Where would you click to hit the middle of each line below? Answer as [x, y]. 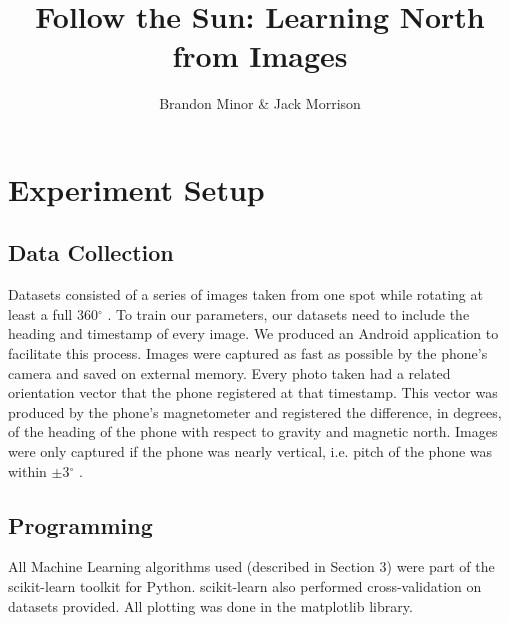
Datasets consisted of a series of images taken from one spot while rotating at [245, 294]
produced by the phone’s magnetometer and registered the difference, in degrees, [255, 411]
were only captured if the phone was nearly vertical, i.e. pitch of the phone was [250, 451]
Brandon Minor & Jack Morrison [260, 103]
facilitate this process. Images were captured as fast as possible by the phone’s [248, 353]
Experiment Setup [136, 188]
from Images [260, 55]
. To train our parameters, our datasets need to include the [288, 313]
